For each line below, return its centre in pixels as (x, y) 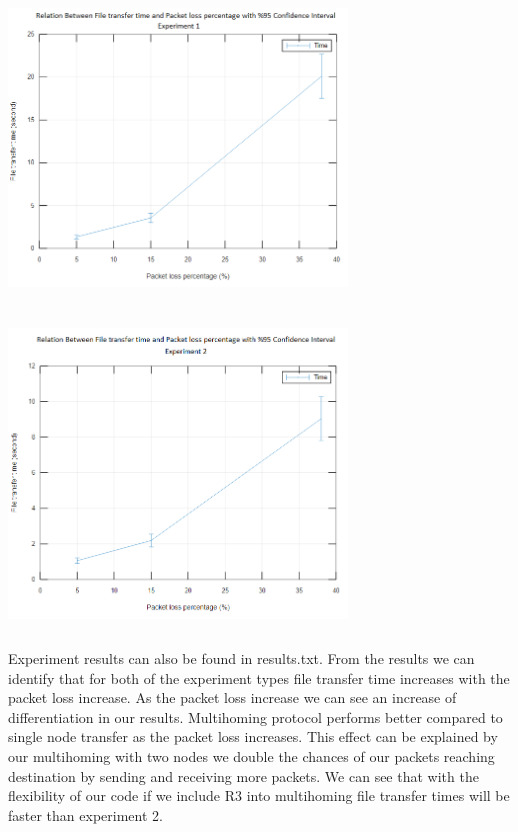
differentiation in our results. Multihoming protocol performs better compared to (255, 716)
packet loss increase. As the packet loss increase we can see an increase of (232, 697)
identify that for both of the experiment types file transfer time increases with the (259, 677)
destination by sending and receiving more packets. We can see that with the (243, 775)
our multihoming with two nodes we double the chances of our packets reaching (251, 756)
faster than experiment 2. (85, 814)
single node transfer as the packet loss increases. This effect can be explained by (253, 736)
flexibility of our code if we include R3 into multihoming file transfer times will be (259, 795)
